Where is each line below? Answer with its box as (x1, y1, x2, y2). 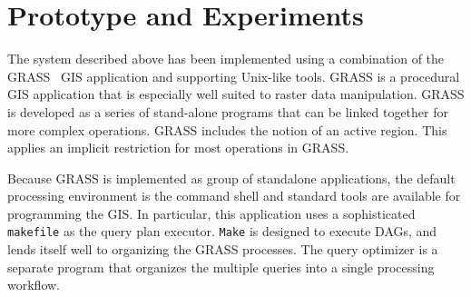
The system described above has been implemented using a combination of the (7, 49, 445, 68)
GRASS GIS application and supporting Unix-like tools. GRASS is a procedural (7, 66, 460, 85)
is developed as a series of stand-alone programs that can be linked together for (7, 102, 448, 121)
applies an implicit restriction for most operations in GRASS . (7, 138, 349, 157)
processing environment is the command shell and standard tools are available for (7, 186, 461, 205)
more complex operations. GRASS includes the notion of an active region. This (7, 120, 447, 139)
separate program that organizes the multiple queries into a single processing (7, 257, 435, 276)
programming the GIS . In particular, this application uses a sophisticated (7, 203, 416, 223)
